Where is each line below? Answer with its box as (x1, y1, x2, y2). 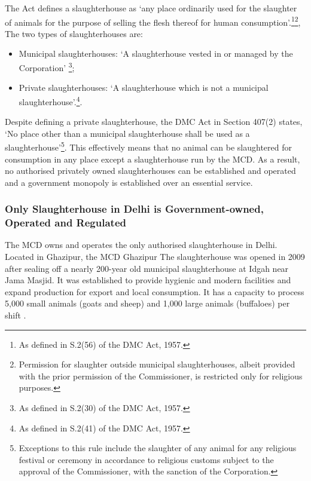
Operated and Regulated (5, 215, 126, 230)
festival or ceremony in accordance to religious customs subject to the (19, 453, 274, 465)
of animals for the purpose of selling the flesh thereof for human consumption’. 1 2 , (5, 14, 301, 28)
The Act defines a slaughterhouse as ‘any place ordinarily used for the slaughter (5, 2, 297, 14)
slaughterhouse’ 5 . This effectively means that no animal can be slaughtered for (5, 139, 292, 153)
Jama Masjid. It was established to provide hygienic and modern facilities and (5, 274, 291, 286)
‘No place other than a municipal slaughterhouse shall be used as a (5, 127, 250, 139)
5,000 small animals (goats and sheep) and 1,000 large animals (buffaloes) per (5, 297, 290, 310)
